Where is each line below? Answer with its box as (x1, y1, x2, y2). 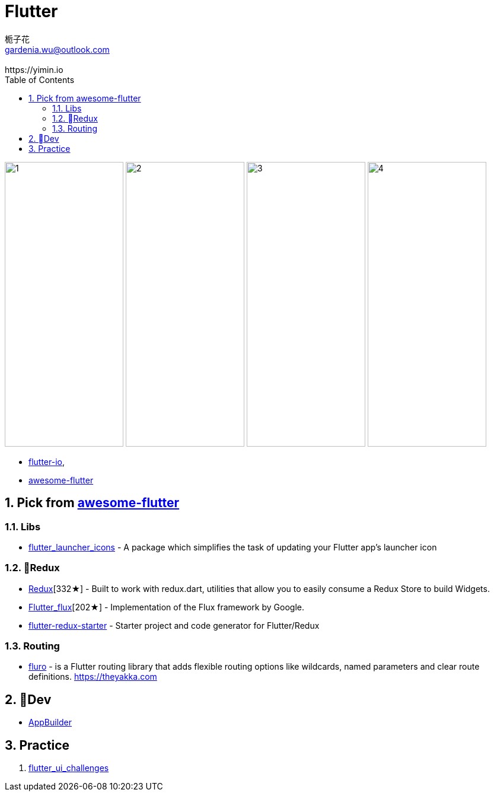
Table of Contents (5, 74, 75, 85)
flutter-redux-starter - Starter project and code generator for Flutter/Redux (28, 620, 320, 631)
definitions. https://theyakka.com (28, 671, 157, 682)
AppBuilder (28, 717, 72, 728)
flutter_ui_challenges (28, 763, 109, 773)
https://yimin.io (5, 64, 63, 75)
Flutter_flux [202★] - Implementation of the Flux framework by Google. (28, 601, 304, 612)
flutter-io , (28, 456, 65, 467)
